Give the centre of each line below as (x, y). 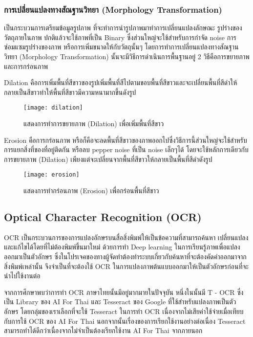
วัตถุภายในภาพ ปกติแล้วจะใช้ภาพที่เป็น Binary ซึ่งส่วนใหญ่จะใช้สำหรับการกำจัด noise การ (120, 37)
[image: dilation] (53, 108)
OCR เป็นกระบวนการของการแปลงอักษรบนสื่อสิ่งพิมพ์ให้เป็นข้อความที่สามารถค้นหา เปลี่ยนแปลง (126, 237)
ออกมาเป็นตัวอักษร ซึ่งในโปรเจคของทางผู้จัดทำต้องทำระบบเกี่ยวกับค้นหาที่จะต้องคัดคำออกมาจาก (125, 257)
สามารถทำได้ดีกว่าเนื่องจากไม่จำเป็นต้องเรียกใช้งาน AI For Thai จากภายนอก (103, 330)
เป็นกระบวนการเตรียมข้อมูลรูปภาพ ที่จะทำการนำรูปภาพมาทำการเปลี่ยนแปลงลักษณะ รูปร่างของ (123, 28)
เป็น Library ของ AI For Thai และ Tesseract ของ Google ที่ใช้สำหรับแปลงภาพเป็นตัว (120, 302)
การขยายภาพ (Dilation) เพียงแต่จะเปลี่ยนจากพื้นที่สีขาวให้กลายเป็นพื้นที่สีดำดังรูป (108, 159)
